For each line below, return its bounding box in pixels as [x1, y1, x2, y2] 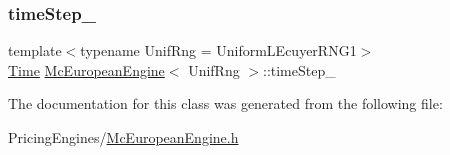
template [8, 40, 62, 61]
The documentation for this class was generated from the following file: [8, 93, 443, 114]
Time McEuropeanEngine [8, 59, 165, 80]
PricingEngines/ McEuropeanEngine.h [8, 127, 239, 147]
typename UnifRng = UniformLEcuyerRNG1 [80, 40, 357, 61]
